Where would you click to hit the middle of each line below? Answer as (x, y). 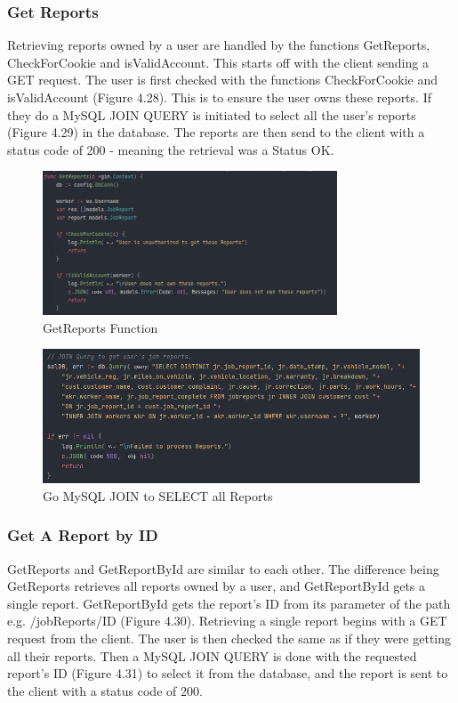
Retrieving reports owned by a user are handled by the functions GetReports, (219, 45)
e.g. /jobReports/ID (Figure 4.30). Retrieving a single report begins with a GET (227, 621)
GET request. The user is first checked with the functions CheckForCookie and (223, 80)
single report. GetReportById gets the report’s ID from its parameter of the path (229, 603)
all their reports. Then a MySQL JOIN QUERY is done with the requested (212, 655)
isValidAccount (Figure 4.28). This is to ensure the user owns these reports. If (219, 97)
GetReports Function (100, 327)
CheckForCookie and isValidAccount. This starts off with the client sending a (218, 62)
